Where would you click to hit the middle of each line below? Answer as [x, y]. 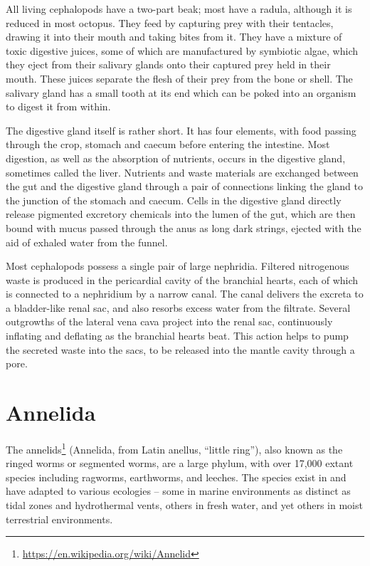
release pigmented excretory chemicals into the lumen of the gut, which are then [181, 214]
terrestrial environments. [59, 519]
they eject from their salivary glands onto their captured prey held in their [168, 64]
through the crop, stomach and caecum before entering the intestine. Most [168, 144]
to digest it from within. [58, 106]
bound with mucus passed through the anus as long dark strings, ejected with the [184, 227]
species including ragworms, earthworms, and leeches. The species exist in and [176, 477]
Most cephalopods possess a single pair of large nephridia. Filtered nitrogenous [178, 266]
